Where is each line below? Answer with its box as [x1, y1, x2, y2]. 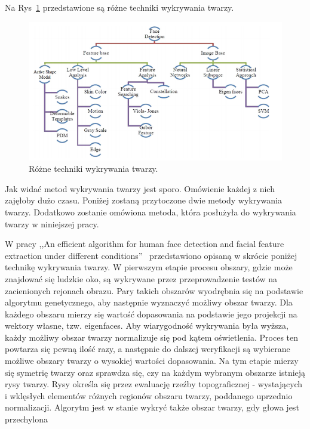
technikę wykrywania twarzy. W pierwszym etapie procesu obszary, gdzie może [5, 261, 293, 273]
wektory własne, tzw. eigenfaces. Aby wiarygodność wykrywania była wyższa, [5, 319, 288, 332]
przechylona [5, 413, 48, 425]
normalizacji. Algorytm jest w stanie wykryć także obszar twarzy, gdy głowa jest [5, 401, 299, 413]
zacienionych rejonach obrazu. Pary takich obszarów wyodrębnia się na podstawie [5, 284, 303, 297]
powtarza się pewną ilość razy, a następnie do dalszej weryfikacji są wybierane [5, 342, 290, 355]
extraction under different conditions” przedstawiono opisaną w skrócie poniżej [5, 249, 297, 261]
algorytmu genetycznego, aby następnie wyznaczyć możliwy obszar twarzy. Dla [5, 296, 293, 308]
